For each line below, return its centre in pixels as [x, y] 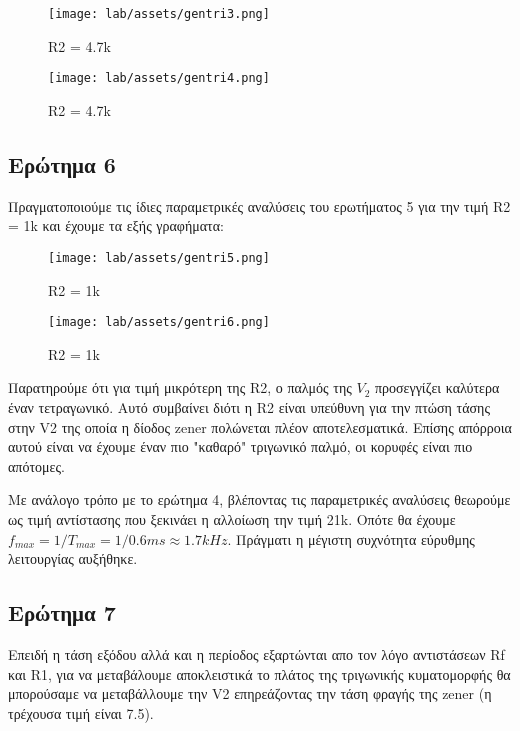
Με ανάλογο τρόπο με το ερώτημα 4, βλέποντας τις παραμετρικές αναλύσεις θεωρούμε [259, 499]
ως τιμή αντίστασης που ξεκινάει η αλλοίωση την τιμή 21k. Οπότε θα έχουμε [232, 518]
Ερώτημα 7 [62, 612]
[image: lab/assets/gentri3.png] [159, 14]
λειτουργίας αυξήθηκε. [73, 558]
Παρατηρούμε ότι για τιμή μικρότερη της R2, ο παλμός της [180, 387]
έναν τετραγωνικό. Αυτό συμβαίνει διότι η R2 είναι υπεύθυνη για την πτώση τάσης [249, 406]
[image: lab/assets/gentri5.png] [159, 257]
